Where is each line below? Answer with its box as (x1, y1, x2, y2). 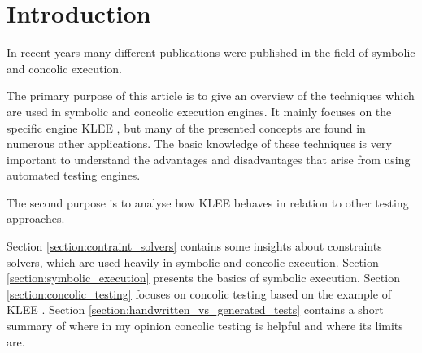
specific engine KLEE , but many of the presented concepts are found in (7, 119, 366, 136)
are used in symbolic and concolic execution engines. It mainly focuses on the (7, 102, 392, 120)
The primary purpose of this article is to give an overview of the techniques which (7, 87, 415, 104)
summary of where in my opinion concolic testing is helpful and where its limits (7, 317, 403, 334)
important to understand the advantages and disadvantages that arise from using (7, 150, 411, 168)
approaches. (7, 210, 65, 227)
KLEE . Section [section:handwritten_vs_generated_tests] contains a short (7, 301, 384, 318)
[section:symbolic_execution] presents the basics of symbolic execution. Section (7, 269, 400, 286)
